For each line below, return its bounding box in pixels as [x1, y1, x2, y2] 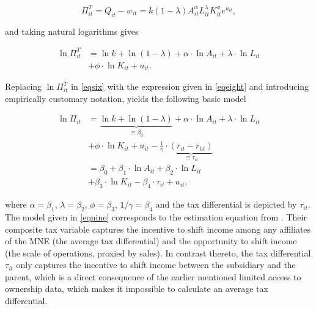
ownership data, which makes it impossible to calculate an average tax [5, 282, 268, 295]
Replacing [5, 80, 42, 93]
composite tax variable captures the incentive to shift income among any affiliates [5, 222, 311, 235]
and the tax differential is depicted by [155, 198, 297, 211]
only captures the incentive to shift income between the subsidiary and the [16, 258, 296, 271]
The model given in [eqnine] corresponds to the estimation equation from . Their [5, 210, 307, 223]
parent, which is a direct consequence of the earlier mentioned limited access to [5, 270, 301, 283]
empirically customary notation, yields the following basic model [5, 92, 246, 104]
